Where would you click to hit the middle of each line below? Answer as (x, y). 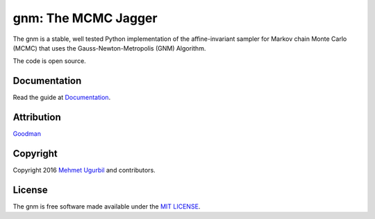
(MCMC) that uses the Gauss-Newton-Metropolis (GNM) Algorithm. (109, 48)
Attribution (37, 117)
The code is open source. (49, 61)
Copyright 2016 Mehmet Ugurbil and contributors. (84, 170)
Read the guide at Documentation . (62, 98)
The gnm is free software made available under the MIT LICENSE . (107, 206)
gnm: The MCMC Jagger (85, 18)
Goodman (27, 134)
